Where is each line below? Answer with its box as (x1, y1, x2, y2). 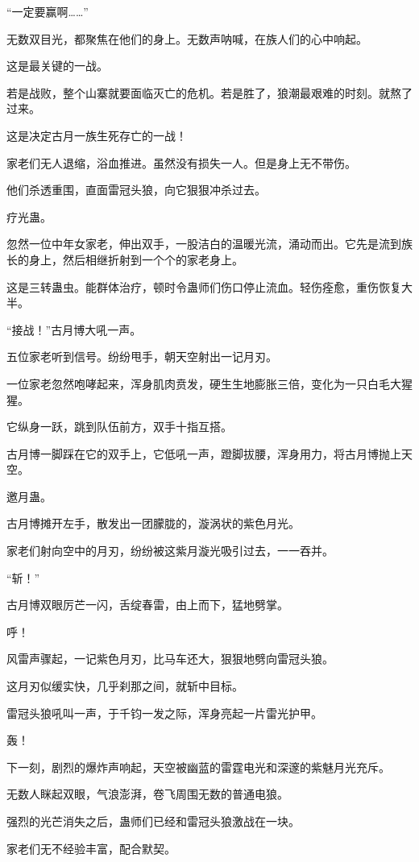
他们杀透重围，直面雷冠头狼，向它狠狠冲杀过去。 (6, 181, 266, 198)
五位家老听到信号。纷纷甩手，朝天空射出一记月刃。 (6, 348, 277, 365)
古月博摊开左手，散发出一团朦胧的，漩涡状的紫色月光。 (6, 515, 300, 532)
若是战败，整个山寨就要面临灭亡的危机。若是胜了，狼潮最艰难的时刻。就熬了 (6, 84, 413, 101)
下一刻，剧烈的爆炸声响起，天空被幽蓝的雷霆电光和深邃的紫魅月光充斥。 (6, 758, 390, 775)
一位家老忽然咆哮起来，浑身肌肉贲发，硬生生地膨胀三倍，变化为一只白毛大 (6, 375, 401, 392)
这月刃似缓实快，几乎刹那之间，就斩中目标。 (6, 678, 243, 694)
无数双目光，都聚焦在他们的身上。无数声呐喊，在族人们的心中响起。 (6, 30, 367, 47)
